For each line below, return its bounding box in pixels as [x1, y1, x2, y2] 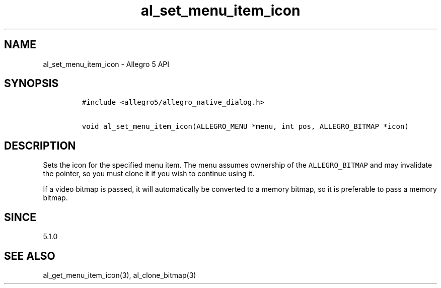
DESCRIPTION [4, 139, 76, 152]
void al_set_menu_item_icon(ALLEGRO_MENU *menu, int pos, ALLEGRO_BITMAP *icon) [82, 122, 409, 131]
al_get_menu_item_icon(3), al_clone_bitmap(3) [43, 270, 196, 279]
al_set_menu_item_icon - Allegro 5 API [43, 59, 170, 68]
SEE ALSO [4, 249, 55, 262]
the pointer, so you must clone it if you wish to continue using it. [43, 169, 255, 178]
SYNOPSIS [4, 77, 59, 90]
